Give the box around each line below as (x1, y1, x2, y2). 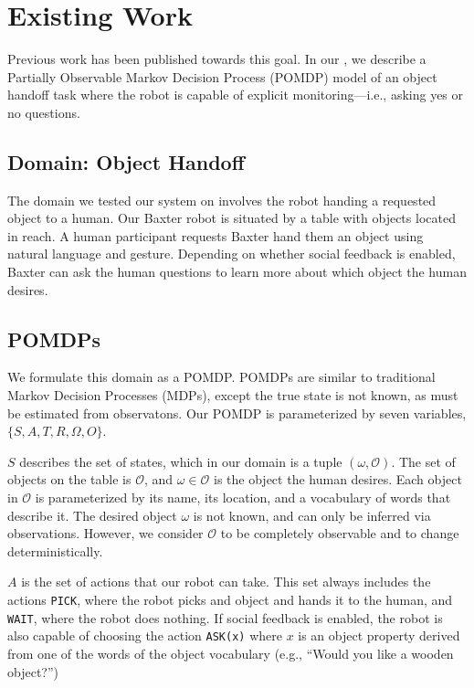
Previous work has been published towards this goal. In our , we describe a (7, 49, 427, 69)
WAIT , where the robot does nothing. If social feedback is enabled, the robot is (7, 608, 443, 627)
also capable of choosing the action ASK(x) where (7, 626, 282, 645)
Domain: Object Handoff (7, 147, 245, 175)
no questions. (7, 102, 80, 122)
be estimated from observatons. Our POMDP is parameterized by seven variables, (7, 403, 467, 422)
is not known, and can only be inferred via (193, 505, 431, 524)
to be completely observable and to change (220, 524, 459, 543)
